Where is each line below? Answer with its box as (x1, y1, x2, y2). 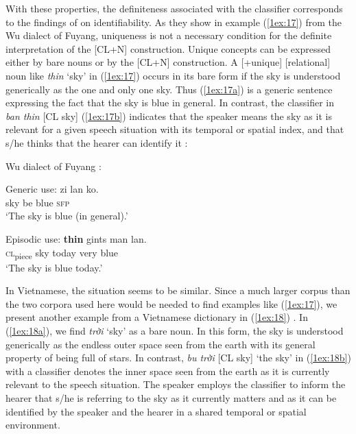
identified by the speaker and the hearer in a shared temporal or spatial (5, 404, 307, 418)
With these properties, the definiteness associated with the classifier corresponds (5, 1, 343, 15)
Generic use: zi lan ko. (5, 182, 99, 196)
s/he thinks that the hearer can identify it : (5, 135, 188, 149)
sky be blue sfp (5, 195, 70, 209)
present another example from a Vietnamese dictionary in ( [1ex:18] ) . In (5, 310, 308, 324)
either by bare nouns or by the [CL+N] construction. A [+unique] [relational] (5, 55, 331, 69)
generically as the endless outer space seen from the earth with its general (5, 337, 316, 351)
